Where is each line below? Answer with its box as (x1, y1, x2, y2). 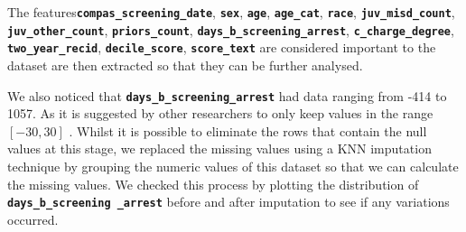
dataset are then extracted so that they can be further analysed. (7, 55, 363, 74)
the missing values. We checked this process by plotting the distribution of (7, 174, 419, 193)
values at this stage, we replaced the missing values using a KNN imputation (7, 139, 432, 158)
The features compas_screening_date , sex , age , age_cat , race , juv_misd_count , (7, 3, 455, 21)
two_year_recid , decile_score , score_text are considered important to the (7, 38, 436, 57)
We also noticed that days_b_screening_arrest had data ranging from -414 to (7, 86, 447, 105)
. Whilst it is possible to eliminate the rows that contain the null (69, 121, 427, 140)
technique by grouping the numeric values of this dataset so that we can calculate (7, 157, 459, 175)
